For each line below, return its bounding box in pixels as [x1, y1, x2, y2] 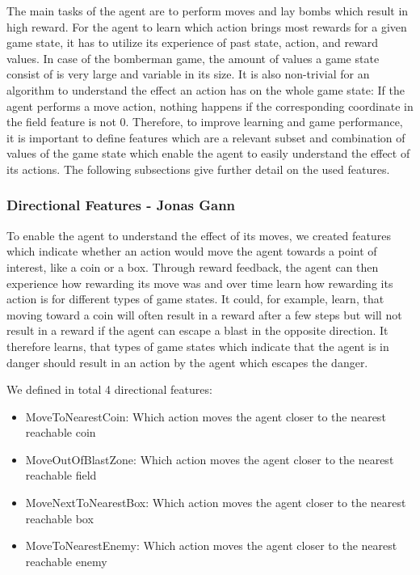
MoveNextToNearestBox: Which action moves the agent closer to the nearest [25, 494, 406, 511]
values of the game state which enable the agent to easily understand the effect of [6, 145, 410, 162]
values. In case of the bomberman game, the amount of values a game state [6, 49, 380, 66]
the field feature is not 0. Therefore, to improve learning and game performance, [6, 113, 403, 130]
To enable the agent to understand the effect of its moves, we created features [6, 226, 391, 243]
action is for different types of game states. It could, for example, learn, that [6, 290, 384, 307]
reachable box [25, 509, 94, 526]
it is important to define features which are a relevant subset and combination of [6, 129, 405, 146]
